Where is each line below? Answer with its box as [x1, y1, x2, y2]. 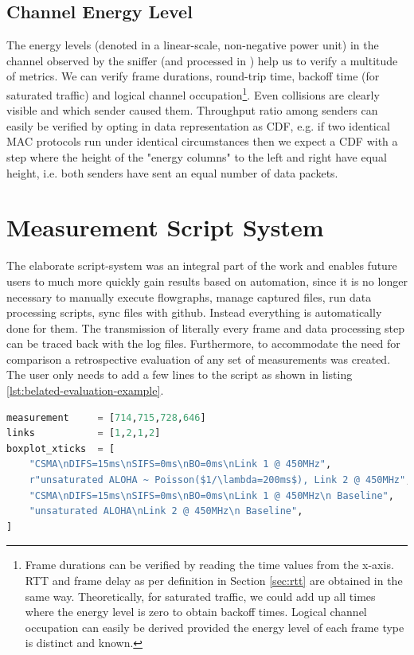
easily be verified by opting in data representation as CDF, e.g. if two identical [6, 117, 390, 134]
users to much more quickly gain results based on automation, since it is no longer [6, 272, 408, 289]
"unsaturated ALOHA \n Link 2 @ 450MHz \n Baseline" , [29, 505, 303, 517]
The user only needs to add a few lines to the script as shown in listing [6, 366, 353, 383]
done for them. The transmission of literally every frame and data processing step [6, 319, 405, 336]
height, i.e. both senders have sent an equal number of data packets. [6, 164, 338, 181]
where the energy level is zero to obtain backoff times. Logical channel [25, 603, 367, 620]
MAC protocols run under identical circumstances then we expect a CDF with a [6, 133, 398, 150]
